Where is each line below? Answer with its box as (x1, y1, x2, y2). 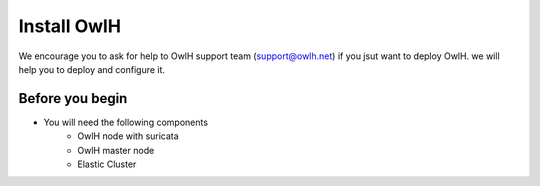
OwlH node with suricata (77, 130, 179, 142)
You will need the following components (43, 116, 209, 128)
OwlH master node (77, 144, 155, 156)
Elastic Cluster (77, 158, 137, 170)
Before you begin (18, 90, 128, 107)
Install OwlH (18, 15, 122, 37)
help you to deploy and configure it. (18, 63, 165, 75)
